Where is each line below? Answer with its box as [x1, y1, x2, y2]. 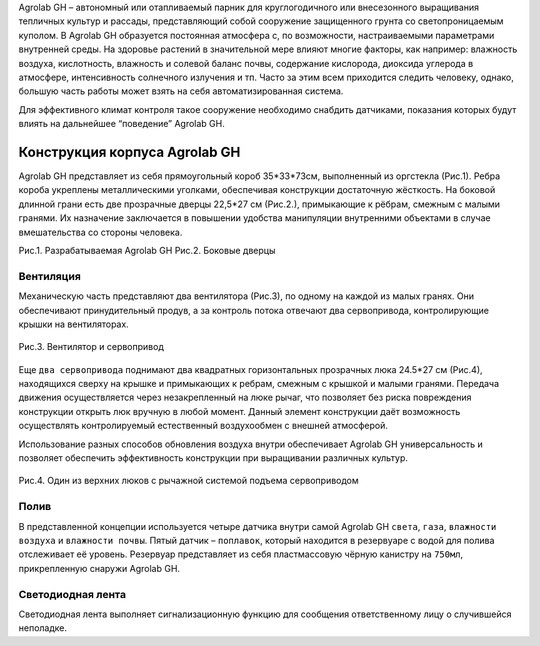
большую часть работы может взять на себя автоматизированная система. [18, 85, 344, 97]
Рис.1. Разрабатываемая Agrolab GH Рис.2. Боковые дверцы [18, 244, 276, 256]
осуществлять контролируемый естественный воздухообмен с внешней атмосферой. [18, 420, 389, 432]
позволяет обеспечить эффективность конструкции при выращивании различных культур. [18, 452, 409, 464]
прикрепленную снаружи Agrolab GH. [18, 562, 180, 574]
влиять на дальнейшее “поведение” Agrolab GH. [18, 118, 225, 130]
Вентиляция [18, 269, 82, 283]
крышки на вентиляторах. [18, 318, 129, 330]
